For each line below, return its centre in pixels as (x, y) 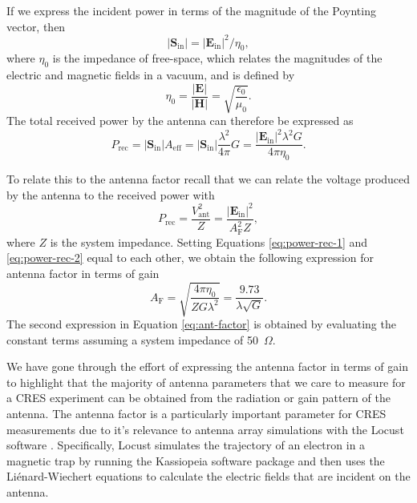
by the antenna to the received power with (111, 194)
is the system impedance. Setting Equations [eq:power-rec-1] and (209, 241)
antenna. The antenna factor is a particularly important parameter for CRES (196, 414)
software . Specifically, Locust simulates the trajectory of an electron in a (186, 445)
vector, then (36, 26)
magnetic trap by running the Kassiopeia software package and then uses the (196, 460)
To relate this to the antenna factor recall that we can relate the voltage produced (208, 179)
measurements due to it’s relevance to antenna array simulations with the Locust (205, 429)
